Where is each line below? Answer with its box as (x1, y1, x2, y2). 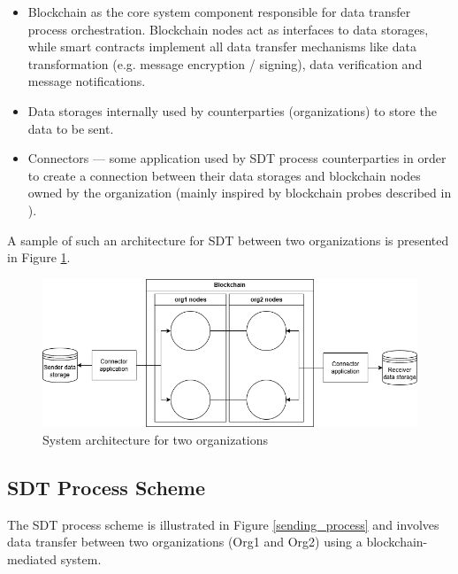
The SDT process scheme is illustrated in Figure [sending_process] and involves (7, 515, 439, 533)
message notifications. (27, 72, 146, 90)
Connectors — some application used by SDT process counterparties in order (27, 149, 447, 167)
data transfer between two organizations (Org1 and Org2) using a (7, 532, 363, 551)
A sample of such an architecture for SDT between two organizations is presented (7, 230, 449, 249)
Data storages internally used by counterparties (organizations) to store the (27, 101, 437, 120)
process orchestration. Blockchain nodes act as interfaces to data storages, (27, 19, 429, 38)
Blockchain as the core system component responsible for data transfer (27, 3, 411, 20)
